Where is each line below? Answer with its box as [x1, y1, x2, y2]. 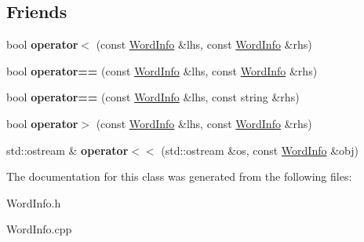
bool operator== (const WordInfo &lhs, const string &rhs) [6, 89, 300, 105]
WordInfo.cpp [6, 221, 72, 237]
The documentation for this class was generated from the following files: [6, 168, 352, 185]
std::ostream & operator [6, 141, 129, 158]
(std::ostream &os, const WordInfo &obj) [161, 141, 359, 158]
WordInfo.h [6, 194, 61, 211]
